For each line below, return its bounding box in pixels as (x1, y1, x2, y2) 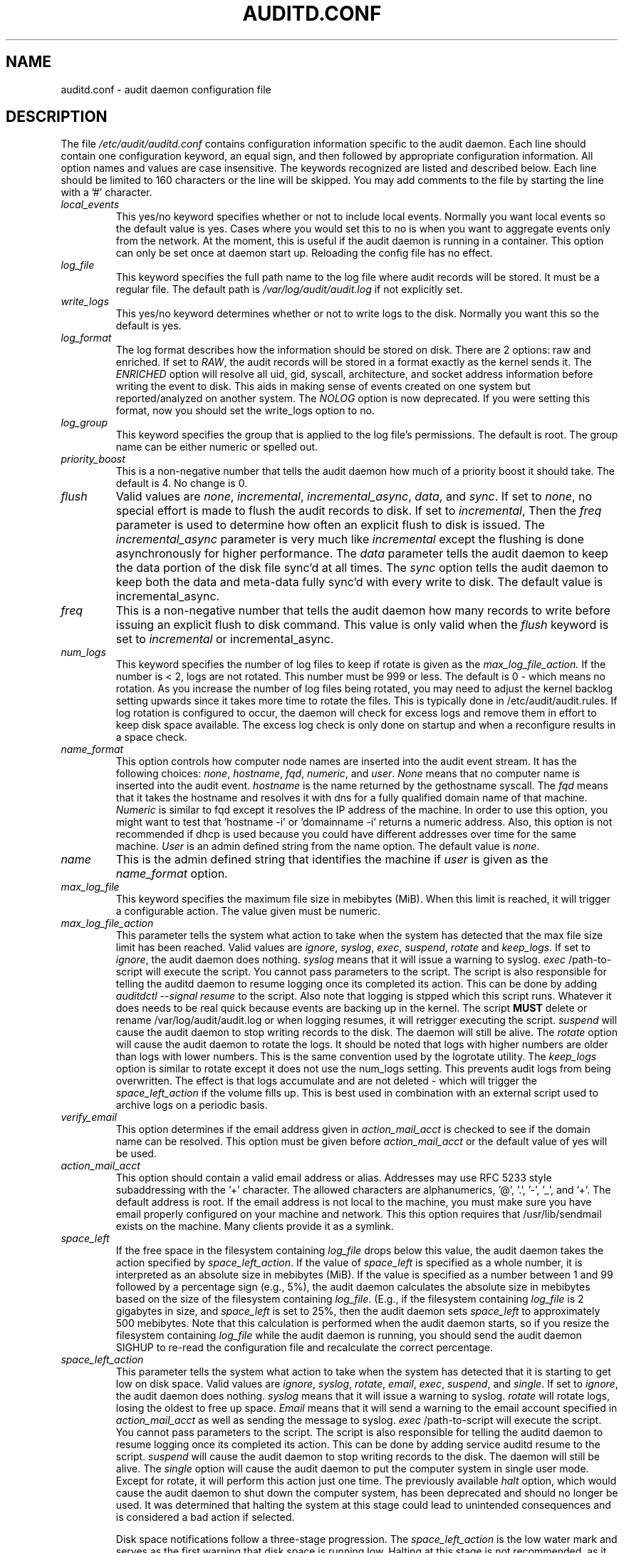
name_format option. (115, 866, 228, 881)
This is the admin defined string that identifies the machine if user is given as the (115, 852, 548, 867)
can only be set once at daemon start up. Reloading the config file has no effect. (115, 247, 493, 260)
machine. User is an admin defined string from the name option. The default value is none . (115, 840, 540, 853)
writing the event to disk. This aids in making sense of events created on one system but (115, 380, 531, 393)
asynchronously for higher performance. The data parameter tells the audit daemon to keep (115, 546, 608, 561)
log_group (61, 416, 108, 429)
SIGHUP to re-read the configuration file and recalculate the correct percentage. (115, 1341, 493, 1354)
